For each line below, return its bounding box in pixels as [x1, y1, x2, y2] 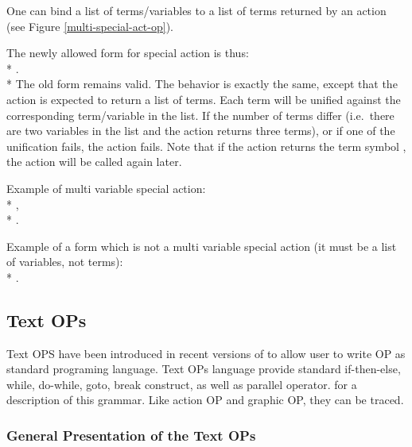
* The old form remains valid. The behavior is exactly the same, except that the [6, 75, 398, 92]
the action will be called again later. [6, 153, 182, 170]
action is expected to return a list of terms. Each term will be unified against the [6, 91, 401, 107]
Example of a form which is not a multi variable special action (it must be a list [6, 237, 397, 254]
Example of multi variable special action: [6, 179, 206, 196]
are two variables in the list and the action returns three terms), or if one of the [6, 122, 395, 139]
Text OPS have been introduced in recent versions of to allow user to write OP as [6, 345, 406, 361]
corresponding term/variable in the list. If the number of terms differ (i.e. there [6, 106, 395, 123]
